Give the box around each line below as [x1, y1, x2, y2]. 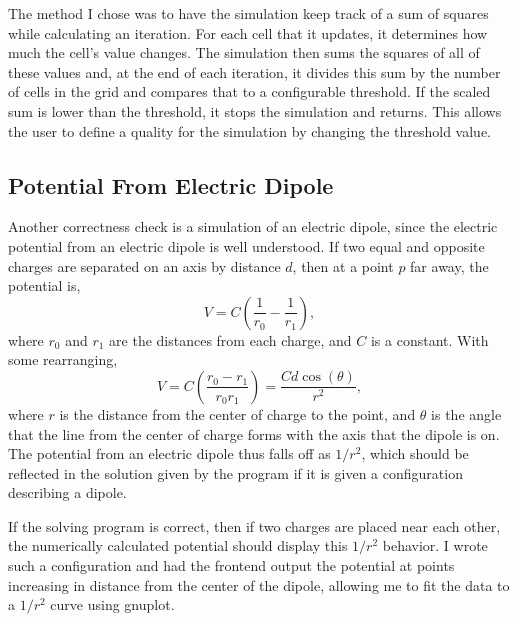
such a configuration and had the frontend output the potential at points [8, 555, 455, 576]
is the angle [431, 403, 502, 424]
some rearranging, [8, 349, 118, 370]
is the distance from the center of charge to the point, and [59, 403, 416, 424]
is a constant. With [370, 329, 489, 350]
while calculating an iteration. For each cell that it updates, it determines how [8, 22, 488, 43]
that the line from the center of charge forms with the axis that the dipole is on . [8, 423, 500, 444]
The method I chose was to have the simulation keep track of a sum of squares [8, 3, 489, 23]
